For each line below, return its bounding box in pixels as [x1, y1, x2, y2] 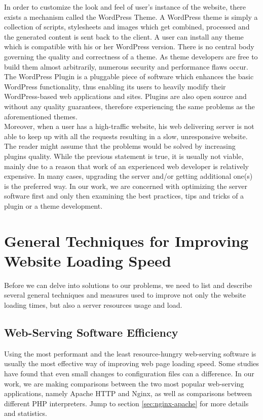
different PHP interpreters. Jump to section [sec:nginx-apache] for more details [4, 398, 249, 408]
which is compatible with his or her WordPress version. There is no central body [4, 41, 254, 52]
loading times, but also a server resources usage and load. [4, 299, 182, 310]
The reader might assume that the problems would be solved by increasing [4, 141, 236, 151]
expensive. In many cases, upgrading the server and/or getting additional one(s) [4, 171, 253, 181]
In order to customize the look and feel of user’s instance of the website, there [4, 2, 246, 12]
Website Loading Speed [4, 250, 171, 271]
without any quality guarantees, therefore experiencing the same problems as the [4, 101, 255, 111]
